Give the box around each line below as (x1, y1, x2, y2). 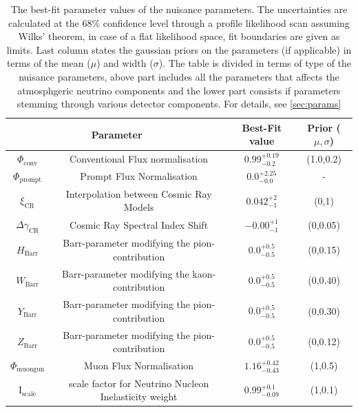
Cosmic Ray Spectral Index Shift (70, 218, 209, 232)
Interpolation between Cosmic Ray (65, 186, 212, 200)
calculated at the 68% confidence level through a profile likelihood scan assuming (8, 15, 350, 30)
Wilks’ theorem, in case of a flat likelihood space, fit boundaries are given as (18, 29, 340, 43)
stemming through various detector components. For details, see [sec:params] (17, 96, 341, 111)
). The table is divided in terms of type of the (158, 56, 352, 70)
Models (123, 200, 154, 214)
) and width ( (96, 56, 154, 70)
